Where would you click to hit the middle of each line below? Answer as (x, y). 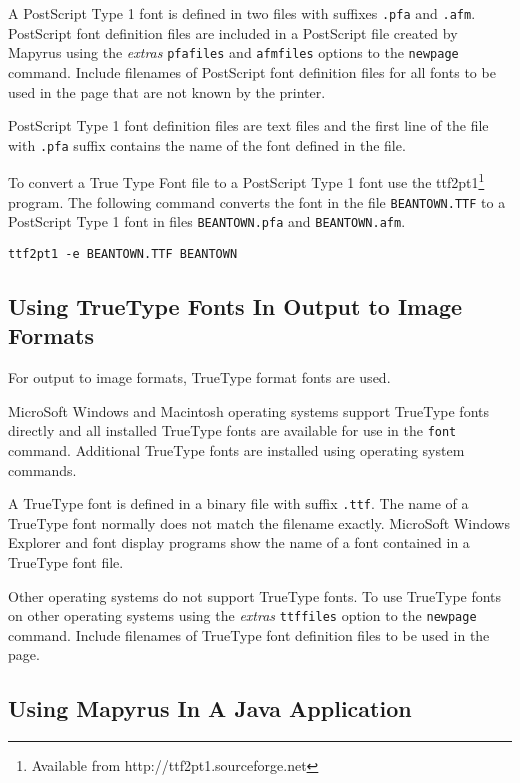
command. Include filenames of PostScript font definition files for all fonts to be (252, 71)
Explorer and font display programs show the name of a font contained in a (239, 542)
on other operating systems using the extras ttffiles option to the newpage (242, 615)
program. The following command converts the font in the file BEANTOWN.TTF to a (257, 201)
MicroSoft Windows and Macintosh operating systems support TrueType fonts (249, 410)
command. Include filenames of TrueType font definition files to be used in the (249, 634)
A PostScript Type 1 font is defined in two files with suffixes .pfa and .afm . (242, 13)
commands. (42, 469)
